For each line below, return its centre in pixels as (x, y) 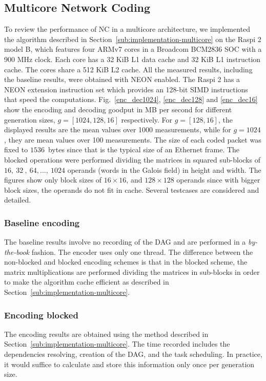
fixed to (16, 149)
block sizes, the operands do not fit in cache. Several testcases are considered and (132, 189)
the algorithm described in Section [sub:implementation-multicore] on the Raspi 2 (133, 39)
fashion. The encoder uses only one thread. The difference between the (142, 252)
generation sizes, (30, 119)
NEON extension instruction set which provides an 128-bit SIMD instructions (126, 89)
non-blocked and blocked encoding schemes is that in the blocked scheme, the (126, 262)
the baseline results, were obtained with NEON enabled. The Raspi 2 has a (122, 79)
